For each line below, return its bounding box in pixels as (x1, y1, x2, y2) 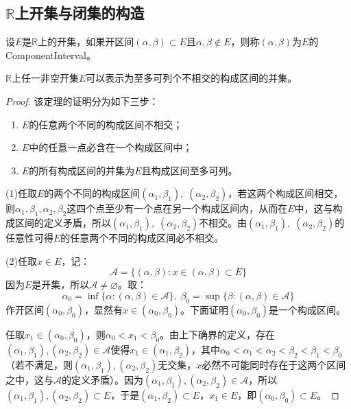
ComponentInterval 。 (5, 47, 96, 62)
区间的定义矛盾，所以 (14, 215, 111, 230)
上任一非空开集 (11, 71, 79, 85)
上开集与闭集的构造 (14, 2, 145, 23)
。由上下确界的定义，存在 (160, 327, 276, 341)
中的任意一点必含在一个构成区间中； (29, 140, 193, 154)
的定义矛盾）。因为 (62, 372, 143, 386)
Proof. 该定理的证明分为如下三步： (5, 93, 159, 108)
